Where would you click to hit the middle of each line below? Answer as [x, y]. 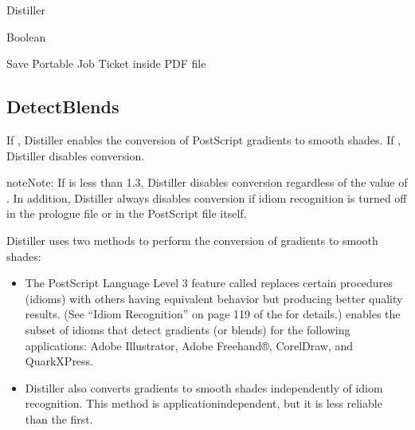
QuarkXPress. [59, 361]
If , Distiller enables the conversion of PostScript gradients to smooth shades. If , [204, 139]
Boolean [26, 36]
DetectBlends [63, 107]
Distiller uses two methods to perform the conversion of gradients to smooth [192, 240]
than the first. [59, 418]
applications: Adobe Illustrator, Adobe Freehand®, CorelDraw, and [189, 345]
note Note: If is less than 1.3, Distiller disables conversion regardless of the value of [207, 182]
